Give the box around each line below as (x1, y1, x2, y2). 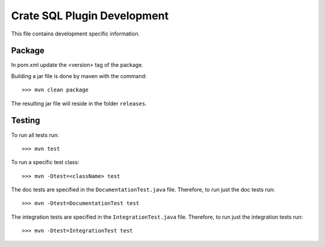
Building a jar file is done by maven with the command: (11, 72, 147, 79)
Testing (11, 115, 40, 126)
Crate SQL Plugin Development (11, 9, 169, 22)
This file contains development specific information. (11, 30, 140, 37)
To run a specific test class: (11, 159, 79, 166)
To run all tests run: (11, 131, 60, 138)
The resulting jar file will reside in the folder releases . (11, 100, 147, 107)
